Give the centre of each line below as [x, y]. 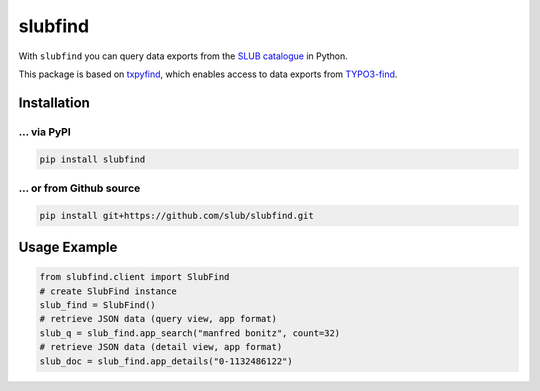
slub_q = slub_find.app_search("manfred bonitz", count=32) [190, 333]
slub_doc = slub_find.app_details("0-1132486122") [166, 361]
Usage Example [68, 247]
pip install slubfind [92, 159]
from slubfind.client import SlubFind [134, 277]
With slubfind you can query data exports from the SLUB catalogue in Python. [183, 56]
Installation [54, 102]
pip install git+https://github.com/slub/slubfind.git [176, 215]
